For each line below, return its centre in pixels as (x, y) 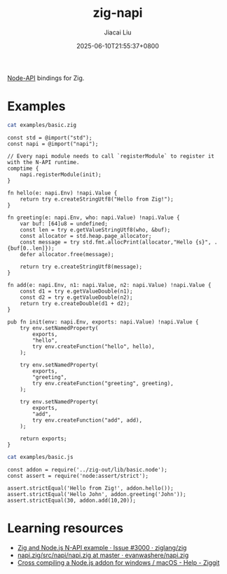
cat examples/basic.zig (42, 125)
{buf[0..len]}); (31, 248)
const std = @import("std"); (50, 138)
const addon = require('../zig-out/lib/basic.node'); (88, 469)
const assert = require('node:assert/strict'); (78, 476)
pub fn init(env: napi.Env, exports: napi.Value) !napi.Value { (103, 322)
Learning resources (66, 528)
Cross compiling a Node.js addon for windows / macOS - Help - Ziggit (118, 562)
